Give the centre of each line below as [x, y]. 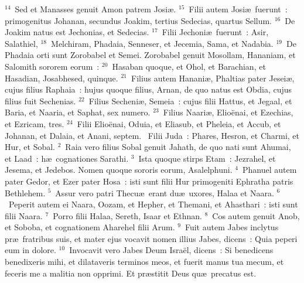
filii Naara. [24, 215]
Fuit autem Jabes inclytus [232, 227]
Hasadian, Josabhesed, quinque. [62, 78]
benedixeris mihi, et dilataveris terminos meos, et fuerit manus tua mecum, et [144, 262]
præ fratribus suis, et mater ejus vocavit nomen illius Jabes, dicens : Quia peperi [151, 238]
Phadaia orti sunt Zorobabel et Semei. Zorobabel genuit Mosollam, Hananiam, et [150, 55]
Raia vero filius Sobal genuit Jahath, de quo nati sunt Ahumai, [178, 147]
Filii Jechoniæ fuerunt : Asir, [215, 32]
